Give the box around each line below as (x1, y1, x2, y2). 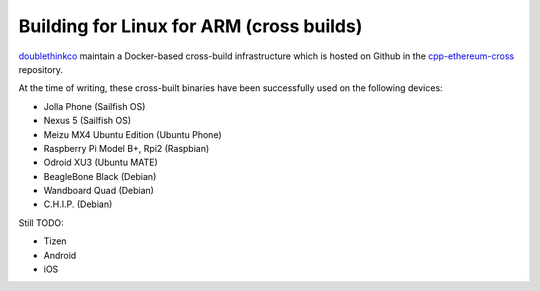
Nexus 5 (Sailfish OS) (43, 115, 132, 127)
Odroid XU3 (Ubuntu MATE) (43, 156, 159, 169)
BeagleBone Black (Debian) (43, 170, 157, 182)
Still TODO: (18, 216, 64, 229)
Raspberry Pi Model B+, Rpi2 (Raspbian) (43, 142, 210, 154)
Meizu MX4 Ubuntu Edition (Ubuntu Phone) (43, 128, 222, 140)
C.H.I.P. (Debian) (43, 198, 113, 210)
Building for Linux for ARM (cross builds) (18, 15, 363, 37)
